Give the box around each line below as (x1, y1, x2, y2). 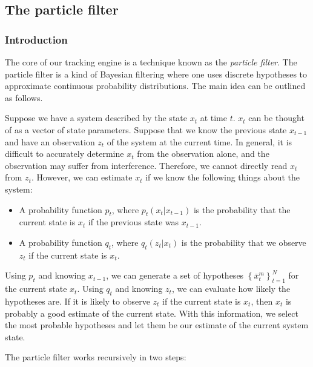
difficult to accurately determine (5, 147, 124, 160)
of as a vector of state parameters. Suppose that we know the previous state (5, 123, 287, 136)
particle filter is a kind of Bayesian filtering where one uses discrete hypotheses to (5, 67, 308, 80)
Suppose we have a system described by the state (5, 111, 187, 124)
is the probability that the (193, 203, 291, 216)
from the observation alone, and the (137, 147, 269, 160)
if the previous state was (88, 216, 179, 228)
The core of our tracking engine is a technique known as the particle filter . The (5, 56, 297, 68)
